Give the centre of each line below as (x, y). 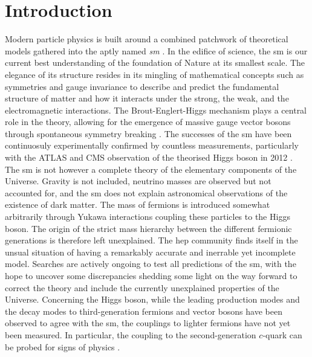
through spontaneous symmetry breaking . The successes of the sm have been (148, 133)
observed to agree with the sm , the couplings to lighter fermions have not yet (148, 323)
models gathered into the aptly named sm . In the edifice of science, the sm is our (156, 50)
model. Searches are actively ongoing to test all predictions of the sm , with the (151, 264)
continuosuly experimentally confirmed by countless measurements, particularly (152, 145)
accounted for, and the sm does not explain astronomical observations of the (146, 192)
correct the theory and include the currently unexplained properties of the (142, 287)
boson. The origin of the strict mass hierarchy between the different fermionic (148, 228)
